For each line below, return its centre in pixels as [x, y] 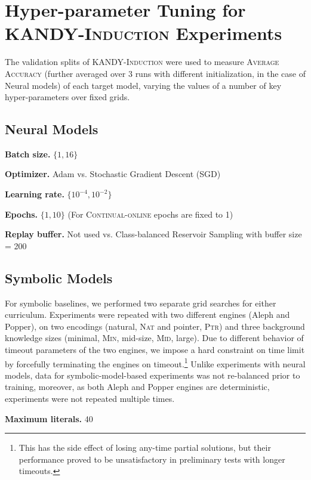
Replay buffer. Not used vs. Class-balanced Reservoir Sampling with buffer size [153, 234]
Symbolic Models [59, 278]
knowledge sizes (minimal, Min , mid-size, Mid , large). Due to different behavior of [154, 338]
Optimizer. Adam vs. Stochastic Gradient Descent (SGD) [113, 174]
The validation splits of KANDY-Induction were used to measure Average [142, 62]
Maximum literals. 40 [49, 418]
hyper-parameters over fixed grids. [67, 97]
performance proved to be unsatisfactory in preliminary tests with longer [152, 459]
